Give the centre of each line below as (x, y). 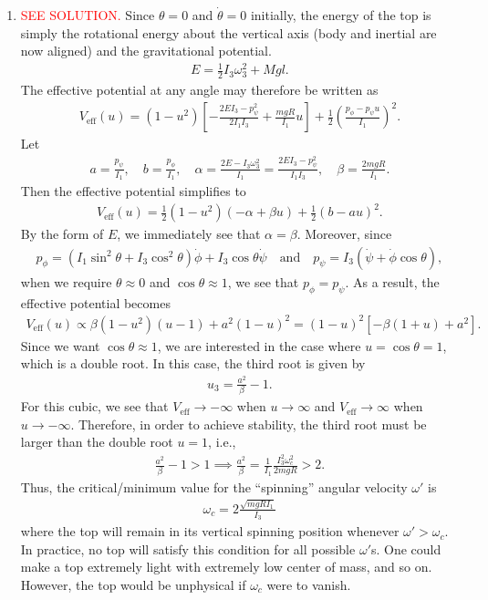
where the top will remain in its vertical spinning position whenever (210, 531)
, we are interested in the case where (259, 345)
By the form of (62, 234)
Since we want (60, 345)
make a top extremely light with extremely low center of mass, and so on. (226, 567)
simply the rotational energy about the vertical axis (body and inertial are (228, 32)
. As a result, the (392, 281)
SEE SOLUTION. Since (88, 15)
